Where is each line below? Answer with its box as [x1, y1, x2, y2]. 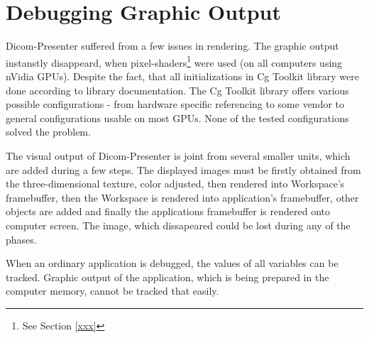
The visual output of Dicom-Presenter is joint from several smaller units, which [6, 148, 351, 163]
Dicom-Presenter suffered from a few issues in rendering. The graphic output [6, 38, 339, 53]
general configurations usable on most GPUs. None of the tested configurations [6, 110, 349, 125]
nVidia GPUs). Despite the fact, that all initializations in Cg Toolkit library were [6, 68, 359, 83]
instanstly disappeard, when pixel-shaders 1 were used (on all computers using [6, 53, 343, 70]
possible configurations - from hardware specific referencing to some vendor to [6, 97, 345, 111]
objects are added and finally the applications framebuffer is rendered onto [6, 204, 331, 219]
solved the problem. [6, 124, 91, 139]
